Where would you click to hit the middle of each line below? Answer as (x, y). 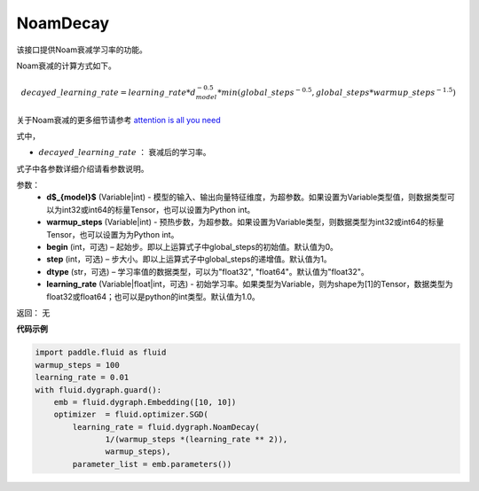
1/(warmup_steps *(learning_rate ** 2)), (196, 440)
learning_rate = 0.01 (82, 378)
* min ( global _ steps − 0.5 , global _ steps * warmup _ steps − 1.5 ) (337, 92)
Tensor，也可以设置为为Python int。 (113, 234)
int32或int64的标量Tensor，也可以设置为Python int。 (158, 209)
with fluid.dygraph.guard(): (98, 390)
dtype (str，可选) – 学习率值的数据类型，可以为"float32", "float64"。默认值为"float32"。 (208, 271)
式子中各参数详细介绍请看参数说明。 (82, 168)
